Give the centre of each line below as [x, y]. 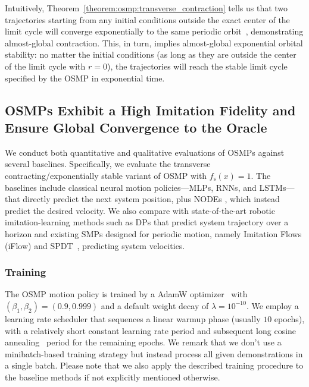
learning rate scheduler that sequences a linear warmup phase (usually [133, 318]
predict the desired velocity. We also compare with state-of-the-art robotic [140, 210]
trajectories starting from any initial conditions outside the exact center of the [147, 19]
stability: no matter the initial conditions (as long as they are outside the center [151, 54]
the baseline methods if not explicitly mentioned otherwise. [113, 377]
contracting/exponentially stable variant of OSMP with [106, 175]
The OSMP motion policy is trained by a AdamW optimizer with [126, 294]
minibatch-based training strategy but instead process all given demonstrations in [154, 353]
